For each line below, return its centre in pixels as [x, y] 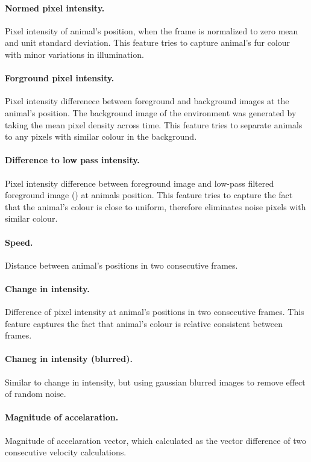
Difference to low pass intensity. [72, 160]
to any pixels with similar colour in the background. [101, 136]
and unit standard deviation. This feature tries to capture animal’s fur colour [148, 42]
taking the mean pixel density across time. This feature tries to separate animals [154, 124]
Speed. [19, 242]
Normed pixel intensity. [55, 8]
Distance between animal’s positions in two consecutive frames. [121, 265]
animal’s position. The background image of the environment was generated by [151, 112]
